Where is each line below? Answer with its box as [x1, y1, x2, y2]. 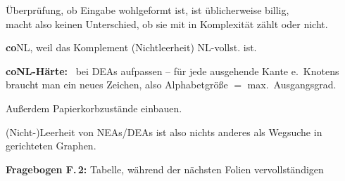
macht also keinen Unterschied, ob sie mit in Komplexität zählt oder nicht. [6, 16, 328, 31]
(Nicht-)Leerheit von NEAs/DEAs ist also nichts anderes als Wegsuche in [6, 124, 322, 139]
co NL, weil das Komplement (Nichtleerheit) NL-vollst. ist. [6, 40, 257, 55]
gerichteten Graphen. [6, 138, 96, 153]
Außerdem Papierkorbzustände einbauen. [6, 100, 182, 115]
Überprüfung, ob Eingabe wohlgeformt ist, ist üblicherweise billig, [6, 3, 289, 17]
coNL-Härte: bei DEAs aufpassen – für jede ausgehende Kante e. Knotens [6, 63, 339, 78]
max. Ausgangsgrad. [247, 77, 337, 92]
